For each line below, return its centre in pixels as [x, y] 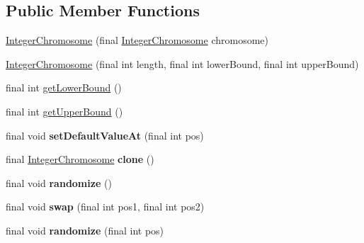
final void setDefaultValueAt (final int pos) [105, 135]
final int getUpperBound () [64, 111]
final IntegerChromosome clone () [80, 159]
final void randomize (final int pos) [85, 230]
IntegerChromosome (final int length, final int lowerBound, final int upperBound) [182, 63]
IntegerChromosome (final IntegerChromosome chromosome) [137, 40]
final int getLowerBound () [64, 87]
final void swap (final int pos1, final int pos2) [105, 207]
